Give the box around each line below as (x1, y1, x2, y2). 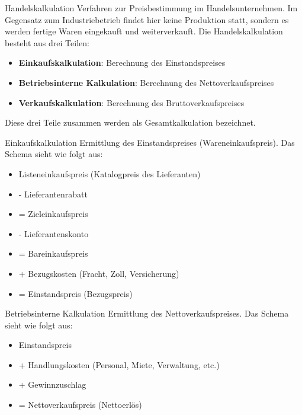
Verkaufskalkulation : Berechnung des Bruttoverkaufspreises (18, 96, 245, 108)
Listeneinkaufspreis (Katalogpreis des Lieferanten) (18, 167, 201, 180)
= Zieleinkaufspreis (18, 207, 88, 220)
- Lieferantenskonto (18, 227, 89, 240)
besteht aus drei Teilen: (5, 36, 89, 49)
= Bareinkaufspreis (18, 247, 88, 260)
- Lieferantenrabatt (18, 187, 88, 200)
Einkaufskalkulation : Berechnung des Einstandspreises (18, 56, 226, 69)
